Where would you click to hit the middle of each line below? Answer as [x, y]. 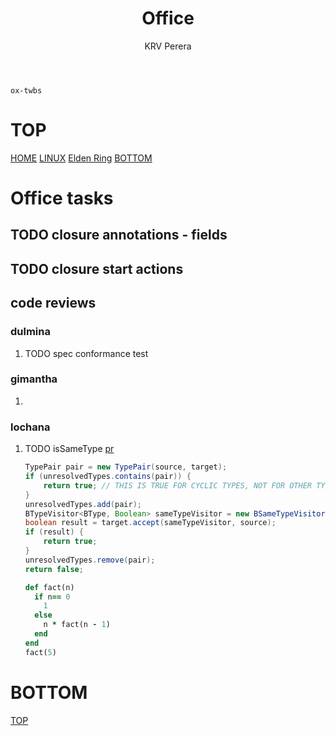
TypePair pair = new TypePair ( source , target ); [126, 467]
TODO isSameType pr [69, 449]
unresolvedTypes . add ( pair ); [83, 504]
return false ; [54, 569]
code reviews [53, 303]
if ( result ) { [54, 532]
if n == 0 [52, 597]
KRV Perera [168, 46]
